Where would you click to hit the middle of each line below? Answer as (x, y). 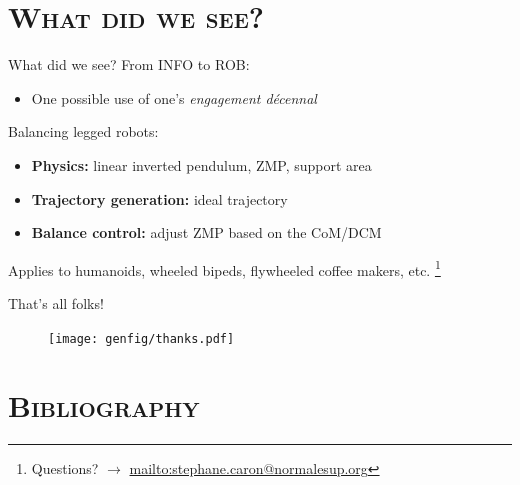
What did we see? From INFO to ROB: (129, 64)
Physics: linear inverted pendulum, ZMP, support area (201, 164)
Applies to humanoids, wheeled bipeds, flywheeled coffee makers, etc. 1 (224, 268)
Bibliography (104, 405)
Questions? (65, 468)
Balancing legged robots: (83, 131)
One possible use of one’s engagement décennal (174, 97)
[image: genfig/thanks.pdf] (141, 338)
